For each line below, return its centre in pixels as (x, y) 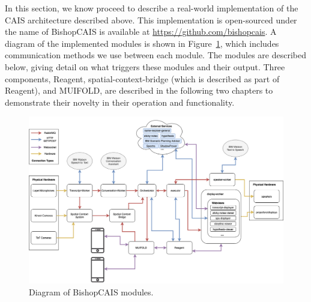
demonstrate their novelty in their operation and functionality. (120, 102)
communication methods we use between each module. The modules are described (155, 55)
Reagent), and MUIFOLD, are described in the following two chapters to (139, 90)
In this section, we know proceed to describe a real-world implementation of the (152, 8)
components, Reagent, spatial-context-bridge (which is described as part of (142, 78)
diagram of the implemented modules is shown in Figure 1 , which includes (142, 43)
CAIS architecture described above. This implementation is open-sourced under (151, 20)
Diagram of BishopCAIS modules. (91, 291)
